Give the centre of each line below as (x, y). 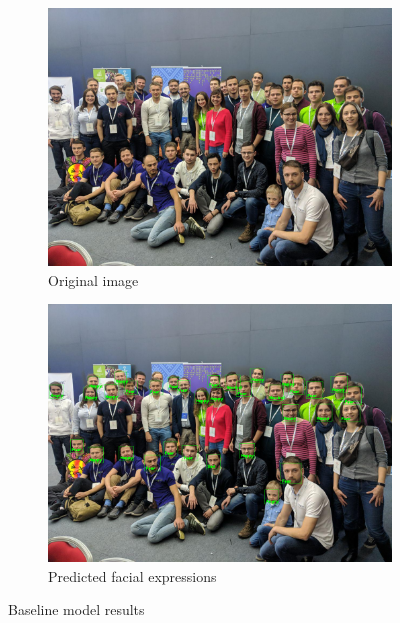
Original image (93, 279)
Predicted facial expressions (132, 575)
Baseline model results (76, 609)
